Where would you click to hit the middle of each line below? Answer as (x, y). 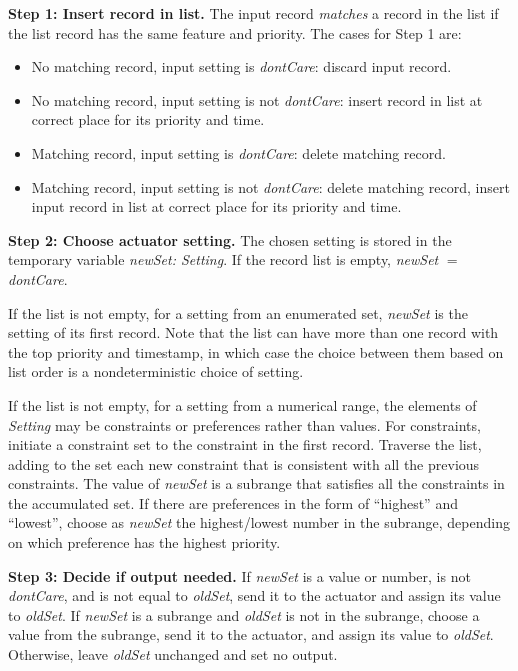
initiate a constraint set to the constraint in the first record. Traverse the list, (245, 444)
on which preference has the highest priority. (144, 542)
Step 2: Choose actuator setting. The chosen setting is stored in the (230, 239)
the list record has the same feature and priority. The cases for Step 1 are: (235, 32)
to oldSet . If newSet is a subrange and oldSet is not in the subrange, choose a (244, 614)
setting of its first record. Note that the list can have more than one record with (253, 332)
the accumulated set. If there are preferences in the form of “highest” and (233, 502)
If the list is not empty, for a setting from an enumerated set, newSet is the (238, 312)
